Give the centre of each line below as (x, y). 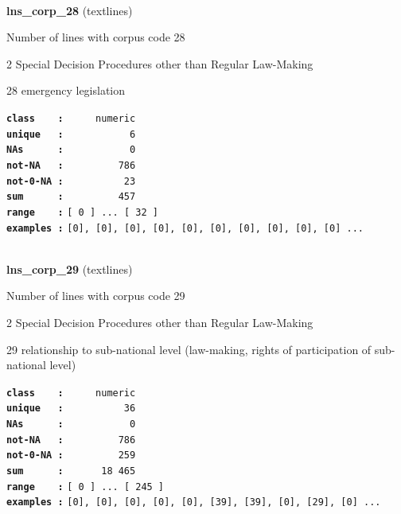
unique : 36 (71, 409)
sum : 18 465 (71, 471)
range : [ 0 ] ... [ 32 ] (82, 212)
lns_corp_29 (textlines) (70, 269)
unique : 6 (71, 134)
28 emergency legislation (66, 90)
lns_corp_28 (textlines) (70, 10)
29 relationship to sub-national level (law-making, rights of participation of (189, 349)
